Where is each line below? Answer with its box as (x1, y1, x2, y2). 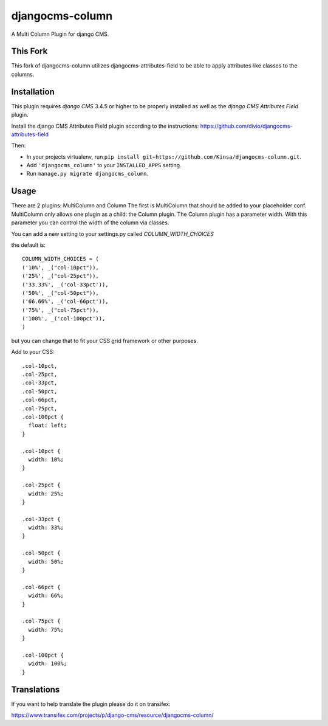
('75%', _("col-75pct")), (22, 306, 100, 313)
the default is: (11, 241, 46, 249)
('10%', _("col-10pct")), (22, 264, 100, 271)
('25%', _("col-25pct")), (22, 272, 100, 280)
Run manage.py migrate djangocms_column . (26, 170, 149, 178)
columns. (11, 71, 35, 78)
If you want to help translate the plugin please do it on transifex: (11, 700, 171, 708)
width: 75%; (28, 626, 64, 633)
